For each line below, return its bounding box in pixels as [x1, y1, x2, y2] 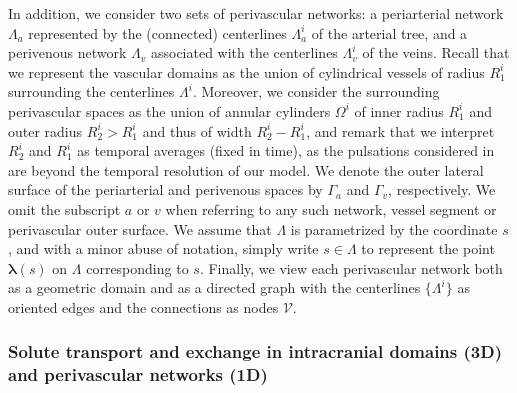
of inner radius [354, 100, 444, 121]
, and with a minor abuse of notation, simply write [8, 238, 319, 259]
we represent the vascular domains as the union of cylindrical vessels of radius [8, 61, 485, 82]
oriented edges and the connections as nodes [8, 296, 279, 317]
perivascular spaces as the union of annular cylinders [8, 100, 331, 121]
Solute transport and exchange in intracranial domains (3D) [8, 339, 502, 364]
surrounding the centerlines [8, 81, 175, 102]
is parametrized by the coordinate [290, 218, 498, 239]
